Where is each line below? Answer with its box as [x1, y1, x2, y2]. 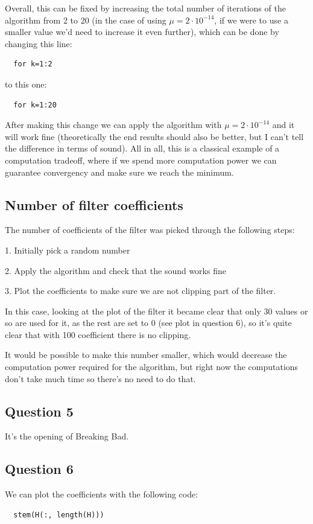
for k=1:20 [13, 100, 57, 109]
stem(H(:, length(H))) [13, 510, 104, 519]
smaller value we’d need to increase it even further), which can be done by [5, 25, 279, 38]
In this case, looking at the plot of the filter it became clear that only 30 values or [5, 304, 308, 317]
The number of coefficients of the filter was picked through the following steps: [5, 223, 295, 236]
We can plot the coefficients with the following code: [5, 488, 198, 500]
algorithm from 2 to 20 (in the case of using [5, 13, 166, 26]
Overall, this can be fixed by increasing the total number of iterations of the [5, 2, 286, 14]
